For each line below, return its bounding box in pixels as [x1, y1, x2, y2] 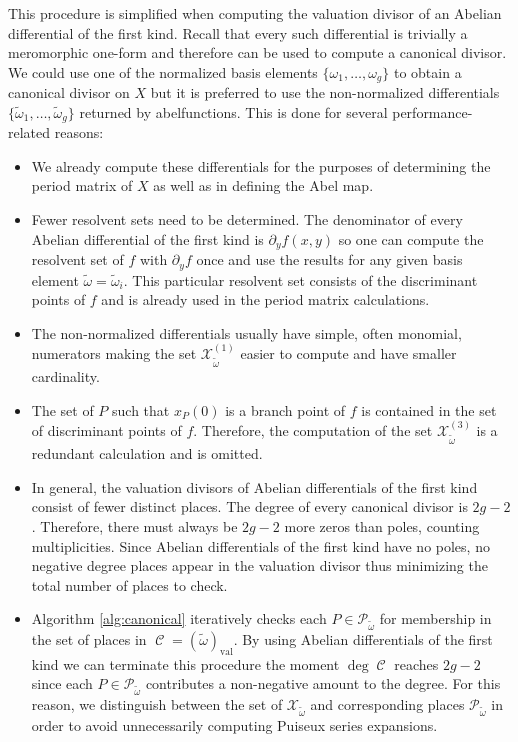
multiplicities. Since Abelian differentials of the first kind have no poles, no [31, 535, 490, 556]
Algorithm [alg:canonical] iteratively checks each [31, 608, 327, 629]
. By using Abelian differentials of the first [233, 629, 493, 650]
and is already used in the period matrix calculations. [101, 289, 430, 310]
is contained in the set [361, 399, 497, 420]
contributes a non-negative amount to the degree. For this [145, 673, 501, 694]
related [8, 122, 51, 143]
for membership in [379, 608, 492, 629]
